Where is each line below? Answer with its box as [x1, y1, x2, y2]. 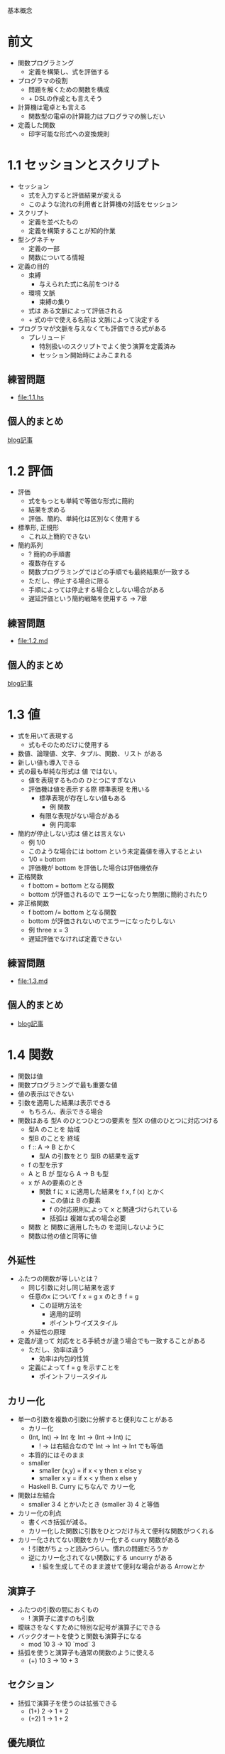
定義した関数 [17, 120, 55, 129]
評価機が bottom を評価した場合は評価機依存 [28, 863, 159, 872]
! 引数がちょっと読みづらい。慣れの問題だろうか [28, 1544, 169, 1553]
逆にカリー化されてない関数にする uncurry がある [28, 1554, 173, 1562]
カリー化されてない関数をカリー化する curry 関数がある [17, 1536, 180, 1544]
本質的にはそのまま [28, 1451, 85, 1459]
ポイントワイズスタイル [49, 1319, 119, 1328]
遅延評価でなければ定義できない [28, 935, 122, 943]
